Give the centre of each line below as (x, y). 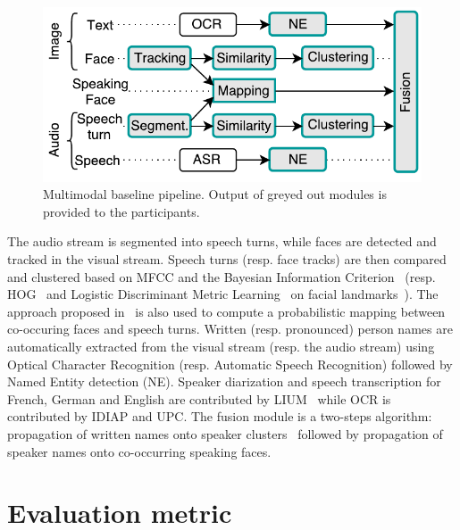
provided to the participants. (121, 211)
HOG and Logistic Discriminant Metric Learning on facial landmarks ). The (223, 294)
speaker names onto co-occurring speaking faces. (139, 451)
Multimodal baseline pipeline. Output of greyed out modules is (215, 194)
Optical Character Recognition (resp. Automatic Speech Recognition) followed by (230, 364)
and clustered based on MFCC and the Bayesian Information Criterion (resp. (222, 276)
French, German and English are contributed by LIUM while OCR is (199, 398)
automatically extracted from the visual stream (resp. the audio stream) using (221, 346)
